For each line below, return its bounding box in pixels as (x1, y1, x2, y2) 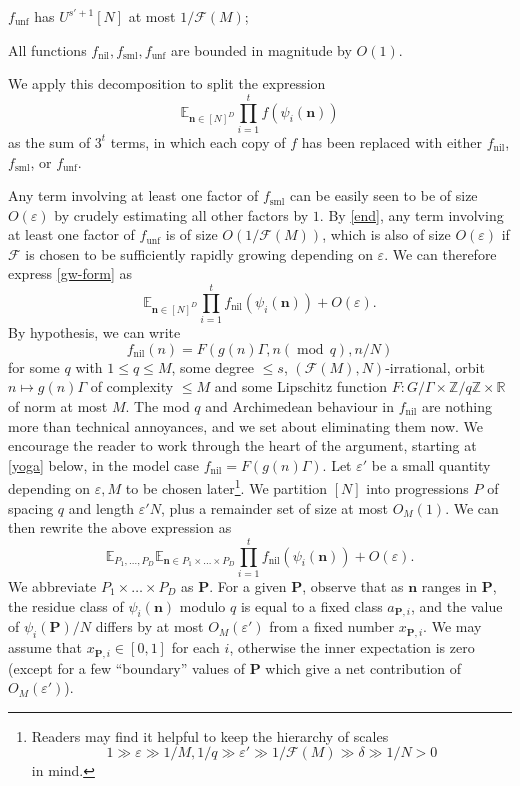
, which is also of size (322, 224, 451, 245)
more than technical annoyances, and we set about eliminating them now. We (8, 415, 484, 436)
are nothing (421, 395, 492, 416)
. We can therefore (384, 243, 497, 264)
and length (68, 497, 135, 518)
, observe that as (302, 575, 404, 596)
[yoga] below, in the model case (8, 454, 200, 475)
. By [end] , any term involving (319, 204, 504, 225)
